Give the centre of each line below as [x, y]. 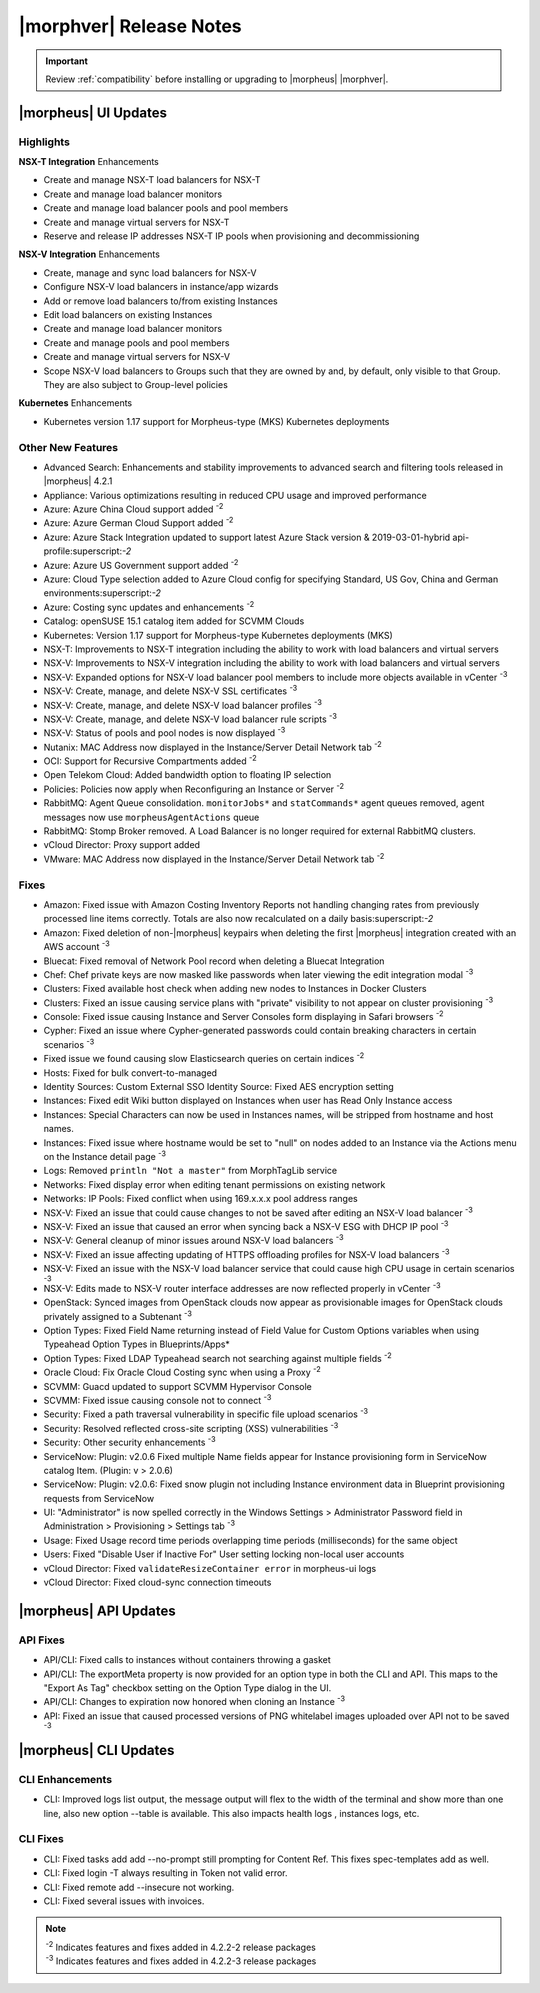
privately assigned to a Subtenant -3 [117, 1315]
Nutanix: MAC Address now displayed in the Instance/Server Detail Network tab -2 [212, 746]
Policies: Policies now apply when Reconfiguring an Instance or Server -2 [194, 788]
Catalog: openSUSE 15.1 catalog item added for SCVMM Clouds [174, 621]
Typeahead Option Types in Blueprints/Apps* [136, 1344]
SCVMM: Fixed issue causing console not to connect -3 [157, 1399]
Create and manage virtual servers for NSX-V [136, 357]
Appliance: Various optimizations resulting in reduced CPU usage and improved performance [235, 495]
